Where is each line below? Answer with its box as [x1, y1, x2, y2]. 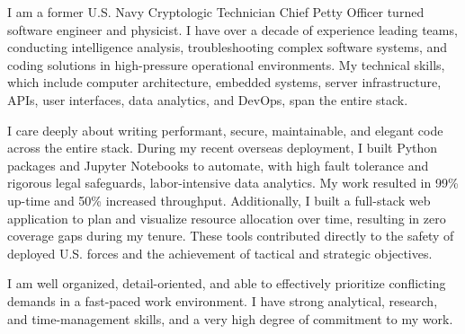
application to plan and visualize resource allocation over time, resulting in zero [7, 208, 446, 227]
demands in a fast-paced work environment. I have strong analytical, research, [7, 291, 438, 310]
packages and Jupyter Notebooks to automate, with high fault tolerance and [7, 155, 429, 174]
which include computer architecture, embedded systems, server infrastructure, [7, 73, 442, 92]
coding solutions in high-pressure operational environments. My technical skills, [7, 55, 445, 74]
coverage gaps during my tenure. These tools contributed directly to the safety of [7, 226, 454, 245]
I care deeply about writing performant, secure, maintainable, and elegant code [7, 120, 443, 139]
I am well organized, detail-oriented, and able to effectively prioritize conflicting [7, 274, 446, 293]
